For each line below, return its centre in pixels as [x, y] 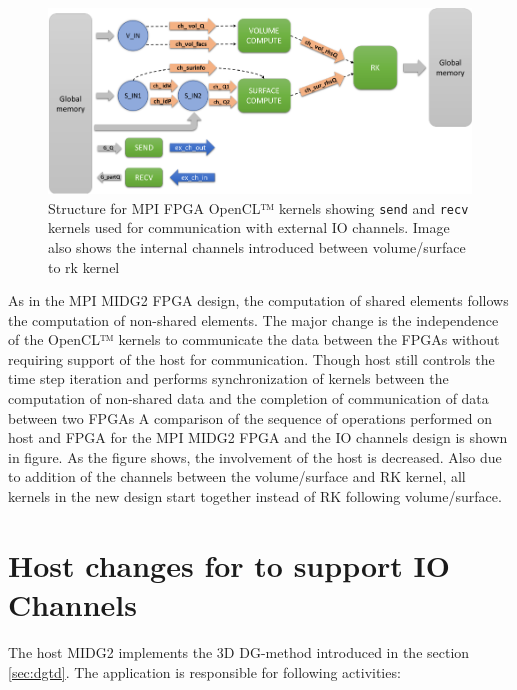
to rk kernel [84, 266]
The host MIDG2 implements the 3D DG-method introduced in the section [239, 651]
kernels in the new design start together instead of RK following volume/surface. [255, 496]
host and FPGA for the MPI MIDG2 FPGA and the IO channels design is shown [258, 437]
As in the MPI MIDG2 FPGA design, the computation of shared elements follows [258, 300]
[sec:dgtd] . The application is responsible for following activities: [204, 671]
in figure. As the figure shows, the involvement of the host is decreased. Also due [255, 456]
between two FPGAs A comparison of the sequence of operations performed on [250, 417]
